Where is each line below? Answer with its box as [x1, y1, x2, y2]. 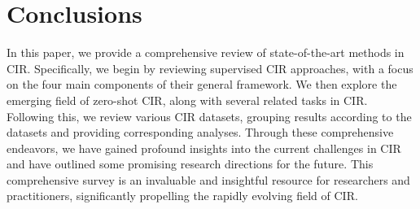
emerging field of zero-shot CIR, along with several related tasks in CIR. [7, 91, 368, 108]
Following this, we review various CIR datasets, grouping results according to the [7, 107, 412, 124]
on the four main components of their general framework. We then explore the [7, 76, 397, 93]
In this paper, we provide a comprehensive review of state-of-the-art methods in [7, 44, 405, 61]
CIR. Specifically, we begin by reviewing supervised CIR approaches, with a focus [7, 59, 413, 76]
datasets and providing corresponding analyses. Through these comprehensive [7, 124, 394, 141]
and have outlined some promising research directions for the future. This [7, 155, 374, 172]
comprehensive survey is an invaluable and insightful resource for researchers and [7, 171, 410, 188]
